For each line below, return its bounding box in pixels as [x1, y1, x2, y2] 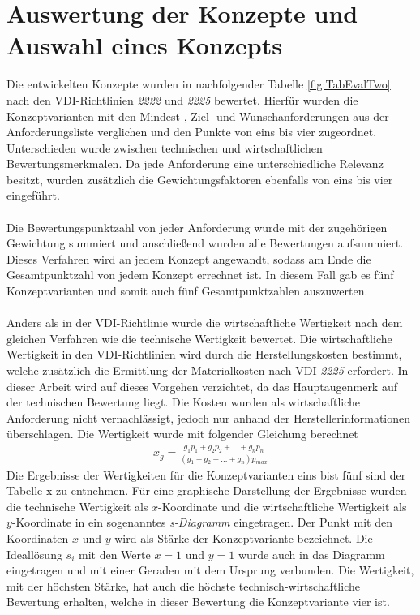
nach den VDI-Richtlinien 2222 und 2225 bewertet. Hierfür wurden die [6, 91, 358, 108]
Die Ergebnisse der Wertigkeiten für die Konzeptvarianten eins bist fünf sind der [6, 466, 406, 483]
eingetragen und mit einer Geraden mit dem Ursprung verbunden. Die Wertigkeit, [6, 561, 414, 578]
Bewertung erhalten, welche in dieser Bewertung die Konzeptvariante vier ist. [6, 593, 390, 610]
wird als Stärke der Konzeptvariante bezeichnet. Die [114, 529, 373, 546]
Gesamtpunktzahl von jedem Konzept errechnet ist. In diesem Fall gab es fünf [6, 266, 394, 283]
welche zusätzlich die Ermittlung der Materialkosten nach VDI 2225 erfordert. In [6, 362, 409, 378]
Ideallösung [6, 545, 62, 562]
